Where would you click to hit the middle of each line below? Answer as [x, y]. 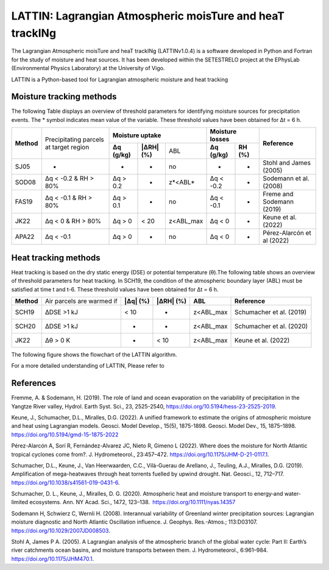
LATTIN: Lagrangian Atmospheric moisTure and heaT [148, 16]
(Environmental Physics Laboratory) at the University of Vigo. [88, 68]
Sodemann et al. [286, 179]
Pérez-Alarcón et [287, 233]
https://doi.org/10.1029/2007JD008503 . [61, 530]
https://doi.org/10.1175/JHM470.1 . [53, 558]
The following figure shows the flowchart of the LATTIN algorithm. [94, 354]
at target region [67, 147]
